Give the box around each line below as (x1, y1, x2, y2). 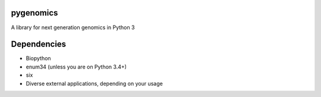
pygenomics (11, 8, 58, 18)
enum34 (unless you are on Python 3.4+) (26, 63, 127, 70)
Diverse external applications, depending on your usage (26, 80, 163, 87)
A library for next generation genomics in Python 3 (11, 24, 135, 31)
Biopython (26, 55, 51, 62)
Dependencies (11, 39, 67, 49)
